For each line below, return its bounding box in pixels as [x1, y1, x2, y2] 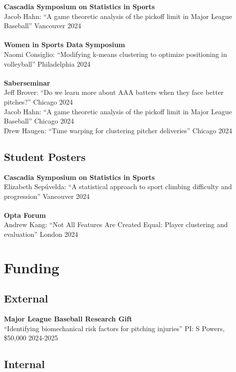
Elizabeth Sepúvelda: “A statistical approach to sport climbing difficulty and [4, 181, 232, 192]
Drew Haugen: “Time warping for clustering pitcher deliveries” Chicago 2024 [4, 125, 232, 135]
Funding [4, 257, 60, 277]
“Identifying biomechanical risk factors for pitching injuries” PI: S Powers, [4, 323, 225, 333]
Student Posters [4, 149, 86, 164]
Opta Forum [4, 210, 46, 220]
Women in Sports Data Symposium [4, 39, 125, 50]
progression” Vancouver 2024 [4, 191, 90, 201]
